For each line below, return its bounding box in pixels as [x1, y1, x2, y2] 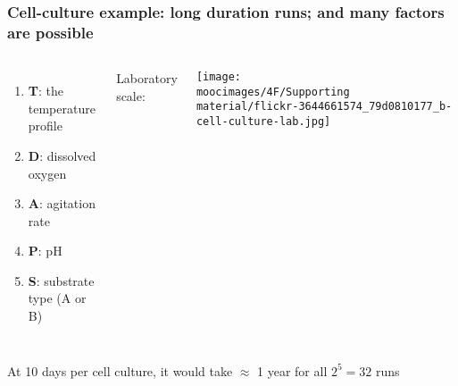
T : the [28, 81, 63, 100]
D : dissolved [28, 146, 96, 164]
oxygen [28, 164, 67, 182]
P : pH [28, 241, 62, 260]
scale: [116, 86, 146, 105]
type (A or [28, 289, 87, 307]
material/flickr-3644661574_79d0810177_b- [196, 100, 453, 113]
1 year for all [257, 361, 328, 380]
